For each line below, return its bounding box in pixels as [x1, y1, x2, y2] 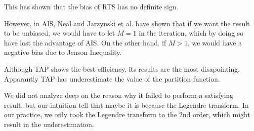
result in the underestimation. [4, 119, 94, 129]
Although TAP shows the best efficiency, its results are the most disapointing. [4, 63, 240, 74]
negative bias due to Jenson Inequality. [4, 47, 122, 57]
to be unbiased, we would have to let [4, 28, 115, 38]
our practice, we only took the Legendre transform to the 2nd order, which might [4, 109, 250, 120]
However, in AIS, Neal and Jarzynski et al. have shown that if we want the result [4, 18, 250, 28]
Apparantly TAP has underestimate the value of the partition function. [4, 73, 220, 84]
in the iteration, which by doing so [139, 28, 244, 38]
